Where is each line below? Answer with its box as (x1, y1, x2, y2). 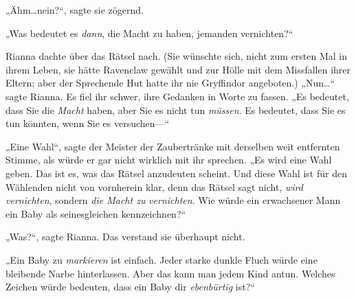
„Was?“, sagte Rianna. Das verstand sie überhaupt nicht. (5, 229, 245, 244)
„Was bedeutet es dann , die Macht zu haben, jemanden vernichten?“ (5, 25, 293, 40)
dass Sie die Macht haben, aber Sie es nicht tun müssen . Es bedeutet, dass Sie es (5, 102, 346, 117)
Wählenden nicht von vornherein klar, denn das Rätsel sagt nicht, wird (5, 179, 303, 194)
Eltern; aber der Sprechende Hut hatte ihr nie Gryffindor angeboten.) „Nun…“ (5, 76, 335, 90)
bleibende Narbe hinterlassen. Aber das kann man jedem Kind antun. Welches (5, 266, 335, 280)
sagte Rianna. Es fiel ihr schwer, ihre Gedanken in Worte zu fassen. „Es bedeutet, (5, 89, 349, 103)
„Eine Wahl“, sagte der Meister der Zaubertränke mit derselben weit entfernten (5, 139, 340, 153)
